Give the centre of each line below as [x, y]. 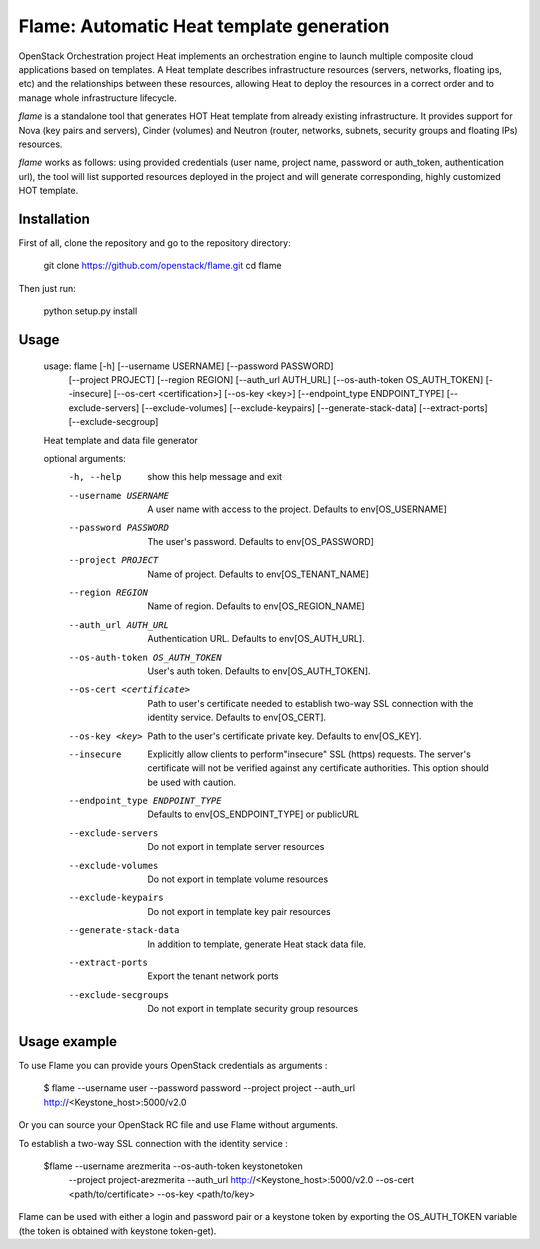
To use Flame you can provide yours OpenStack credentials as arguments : [173, 1066]
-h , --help [95, 477]
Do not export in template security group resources [253, 1009]
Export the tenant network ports [213, 976]
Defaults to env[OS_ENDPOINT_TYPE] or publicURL [253, 814]
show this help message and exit [214, 477]
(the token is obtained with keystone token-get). [117, 1231]
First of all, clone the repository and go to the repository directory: [154, 242]
